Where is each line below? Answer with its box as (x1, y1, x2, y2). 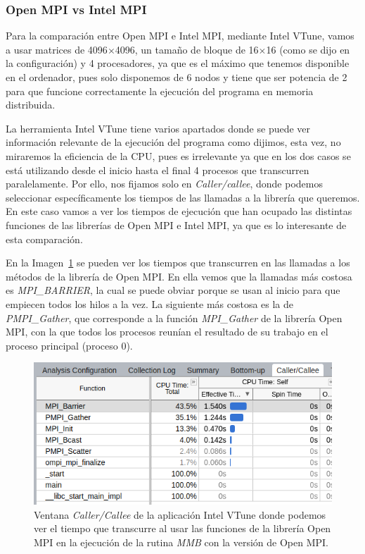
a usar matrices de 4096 (6, 42, 108, 56)
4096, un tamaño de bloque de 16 (115, 42, 259, 56)
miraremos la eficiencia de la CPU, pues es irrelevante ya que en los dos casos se (6, 148, 351, 163)
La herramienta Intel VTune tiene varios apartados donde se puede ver (6, 121, 311, 135)
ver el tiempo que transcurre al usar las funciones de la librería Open (34, 521, 331, 536)
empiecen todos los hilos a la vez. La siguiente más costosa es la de (6, 296, 294, 311)
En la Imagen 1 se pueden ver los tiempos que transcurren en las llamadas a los (6, 255, 350, 270)
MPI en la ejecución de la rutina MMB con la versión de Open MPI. (34, 534, 328, 549)
